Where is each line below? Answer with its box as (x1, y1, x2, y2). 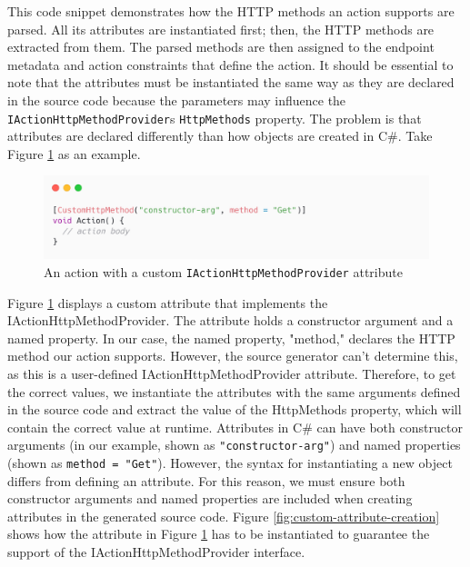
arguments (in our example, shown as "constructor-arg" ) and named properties (7, 435, 461, 454)
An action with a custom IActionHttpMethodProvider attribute (44, 262, 403, 281)
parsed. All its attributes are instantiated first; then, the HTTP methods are (7, 19, 435, 38)
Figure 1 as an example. (7, 144, 141, 163)
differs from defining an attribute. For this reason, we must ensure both (7, 471, 405, 490)
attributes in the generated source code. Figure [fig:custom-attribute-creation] (7, 506, 440, 525)
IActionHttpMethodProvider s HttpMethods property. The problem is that (7, 108, 422, 127)
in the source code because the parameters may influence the (7, 90, 346, 109)
